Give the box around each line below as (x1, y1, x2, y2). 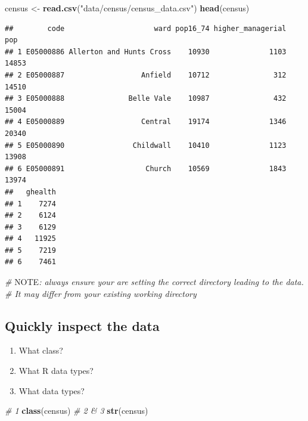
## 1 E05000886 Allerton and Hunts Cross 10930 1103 (5, 47, 287, 56)
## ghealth (5, 187, 56, 196)
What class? (18, 344, 63, 357)
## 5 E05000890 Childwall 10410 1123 (5, 141, 287, 150)
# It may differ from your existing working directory (5, 287, 197, 299)
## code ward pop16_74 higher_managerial (5, 24, 287, 33)
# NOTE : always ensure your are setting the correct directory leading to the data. (5, 275, 304, 288)
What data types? (18, 384, 85, 397)
